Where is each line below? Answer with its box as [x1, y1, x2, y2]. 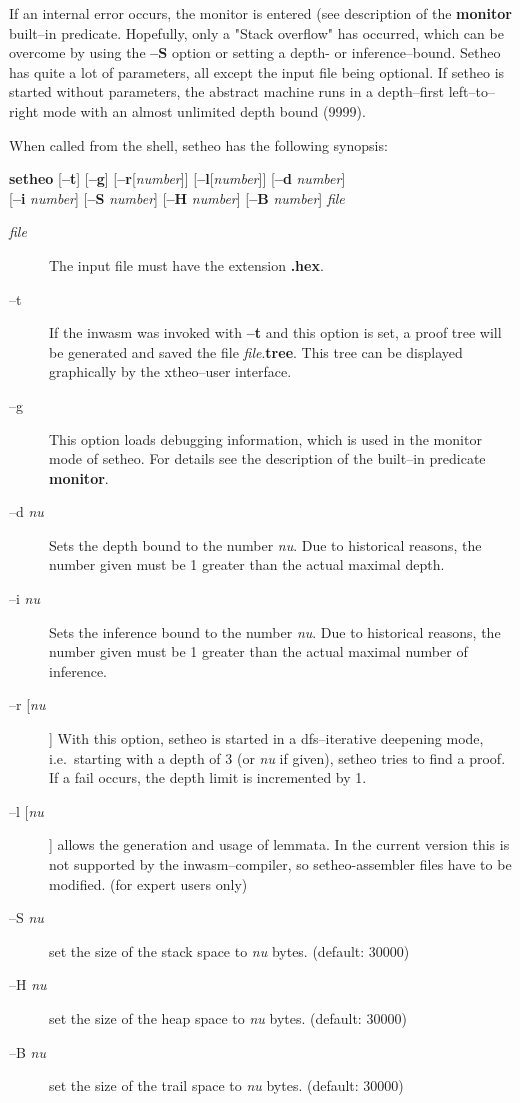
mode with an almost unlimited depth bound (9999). [42, 100, 366, 121]
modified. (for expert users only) [49, 873, 248, 894]
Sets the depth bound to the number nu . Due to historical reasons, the [49, 534, 482, 555]
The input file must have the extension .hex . [49, 254, 324, 275]
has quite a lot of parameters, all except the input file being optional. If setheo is [9, 61, 505, 82]
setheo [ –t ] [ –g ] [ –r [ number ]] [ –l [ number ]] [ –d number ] [9, 168, 346, 189]
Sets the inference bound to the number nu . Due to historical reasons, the [49, 621, 501, 642]
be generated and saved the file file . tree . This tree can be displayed [49, 341, 463, 362]
